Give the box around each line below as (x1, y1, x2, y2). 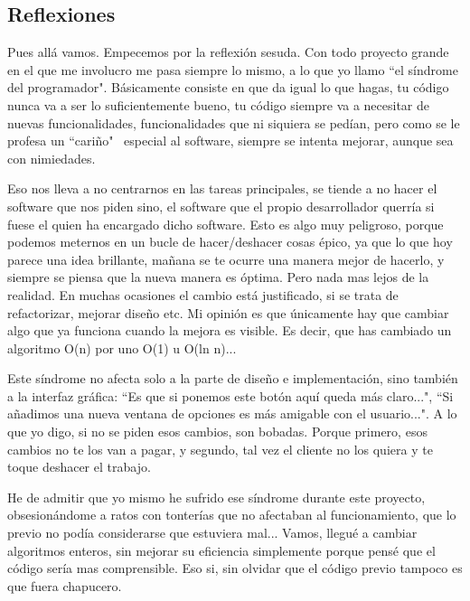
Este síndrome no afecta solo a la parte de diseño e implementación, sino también (7, 369, 458, 388)
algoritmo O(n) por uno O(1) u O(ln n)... (7, 338, 237, 357)
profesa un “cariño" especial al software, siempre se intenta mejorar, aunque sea (7, 131, 454, 150)
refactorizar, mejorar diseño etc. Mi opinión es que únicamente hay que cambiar (7, 303, 449, 322)
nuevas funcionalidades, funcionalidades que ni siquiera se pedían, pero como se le (7, 113, 460, 132)
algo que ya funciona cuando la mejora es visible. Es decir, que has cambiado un (7, 321, 452, 340)
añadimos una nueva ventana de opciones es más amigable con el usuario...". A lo (7, 404, 457, 423)
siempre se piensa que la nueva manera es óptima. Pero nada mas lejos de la (7, 268, 429, 286)
